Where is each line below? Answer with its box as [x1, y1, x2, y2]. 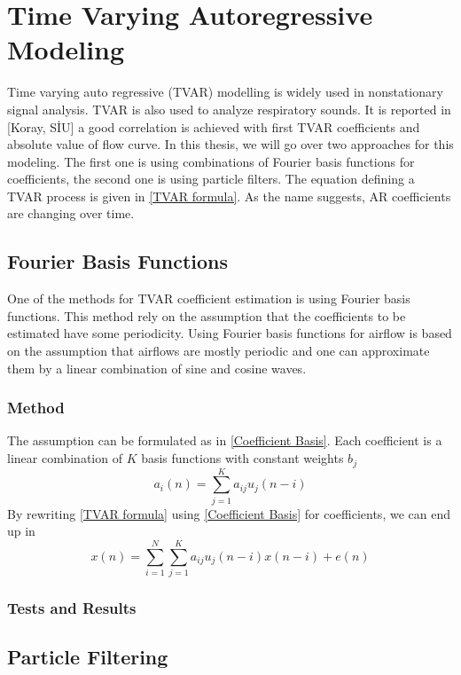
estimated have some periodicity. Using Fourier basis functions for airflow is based [7, 324, 452, 342]
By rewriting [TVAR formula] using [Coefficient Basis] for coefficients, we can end [7, 504, 450, 522]
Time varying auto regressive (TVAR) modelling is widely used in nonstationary [7, 82, 443, 101]
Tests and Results [7, 596, 137, 618]
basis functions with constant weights [141, 449, 344, 467]
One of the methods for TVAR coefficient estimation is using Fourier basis [7, 289, 410, 308]
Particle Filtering [7, 643, 168, 671]
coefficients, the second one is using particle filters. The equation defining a [7, 169, 415, 188]
